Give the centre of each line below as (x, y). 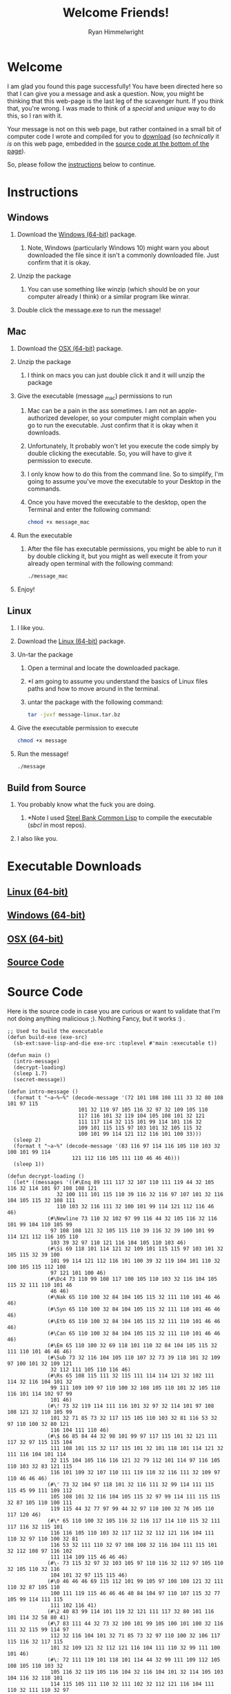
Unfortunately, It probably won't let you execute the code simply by (123, 446)
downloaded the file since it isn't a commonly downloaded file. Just (123, 255)
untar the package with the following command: (95, 702)
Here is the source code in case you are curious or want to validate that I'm (114, 1011)
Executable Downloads (74, 867)
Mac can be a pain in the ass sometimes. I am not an (102, 411)
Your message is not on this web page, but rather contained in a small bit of (114, 129)
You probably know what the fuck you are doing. (86, 805)
